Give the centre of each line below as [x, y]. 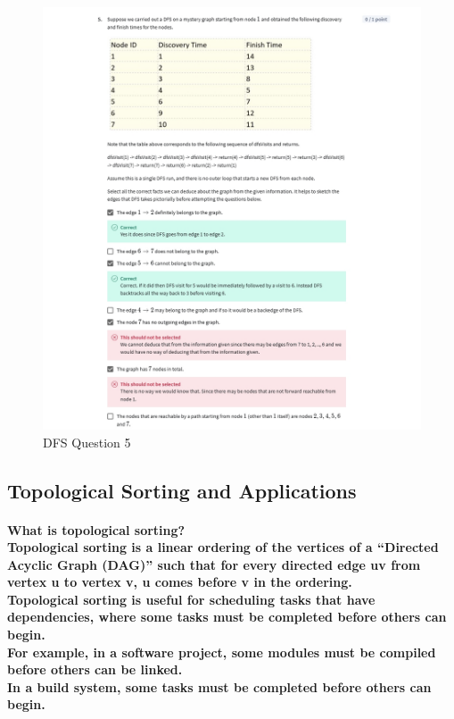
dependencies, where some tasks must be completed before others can [227, 617]
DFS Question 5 [87, 442]
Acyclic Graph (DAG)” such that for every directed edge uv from [214, 564]
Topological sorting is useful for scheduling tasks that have [191, 599]
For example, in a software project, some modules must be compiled [222, 652]
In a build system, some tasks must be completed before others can [219, 686]
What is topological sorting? [96, 529]
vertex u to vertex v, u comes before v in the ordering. [180, 582]
